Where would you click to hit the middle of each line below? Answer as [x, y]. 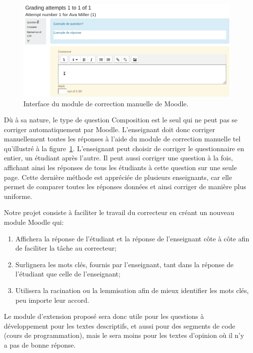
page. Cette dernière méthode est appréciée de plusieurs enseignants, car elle [118, 177]
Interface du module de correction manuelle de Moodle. [106, 103]
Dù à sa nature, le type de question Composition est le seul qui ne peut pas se [121, 120]
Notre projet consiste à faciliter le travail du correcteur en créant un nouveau [119, 212]
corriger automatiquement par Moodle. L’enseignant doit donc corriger [110, 129]
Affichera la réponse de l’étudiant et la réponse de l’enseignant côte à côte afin [132, 238]
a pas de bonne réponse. [40, 344]
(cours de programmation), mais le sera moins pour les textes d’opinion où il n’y [124, 335]
